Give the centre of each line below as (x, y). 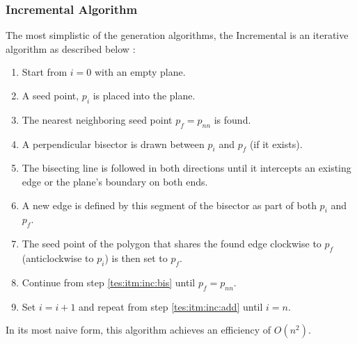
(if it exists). (276, 144)
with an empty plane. (140, 72)
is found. (232, 119)
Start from (45, 72)
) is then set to (136, 257)
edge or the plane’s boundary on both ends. (115, 181)
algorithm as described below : (71, 48)
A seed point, (50, 95)
